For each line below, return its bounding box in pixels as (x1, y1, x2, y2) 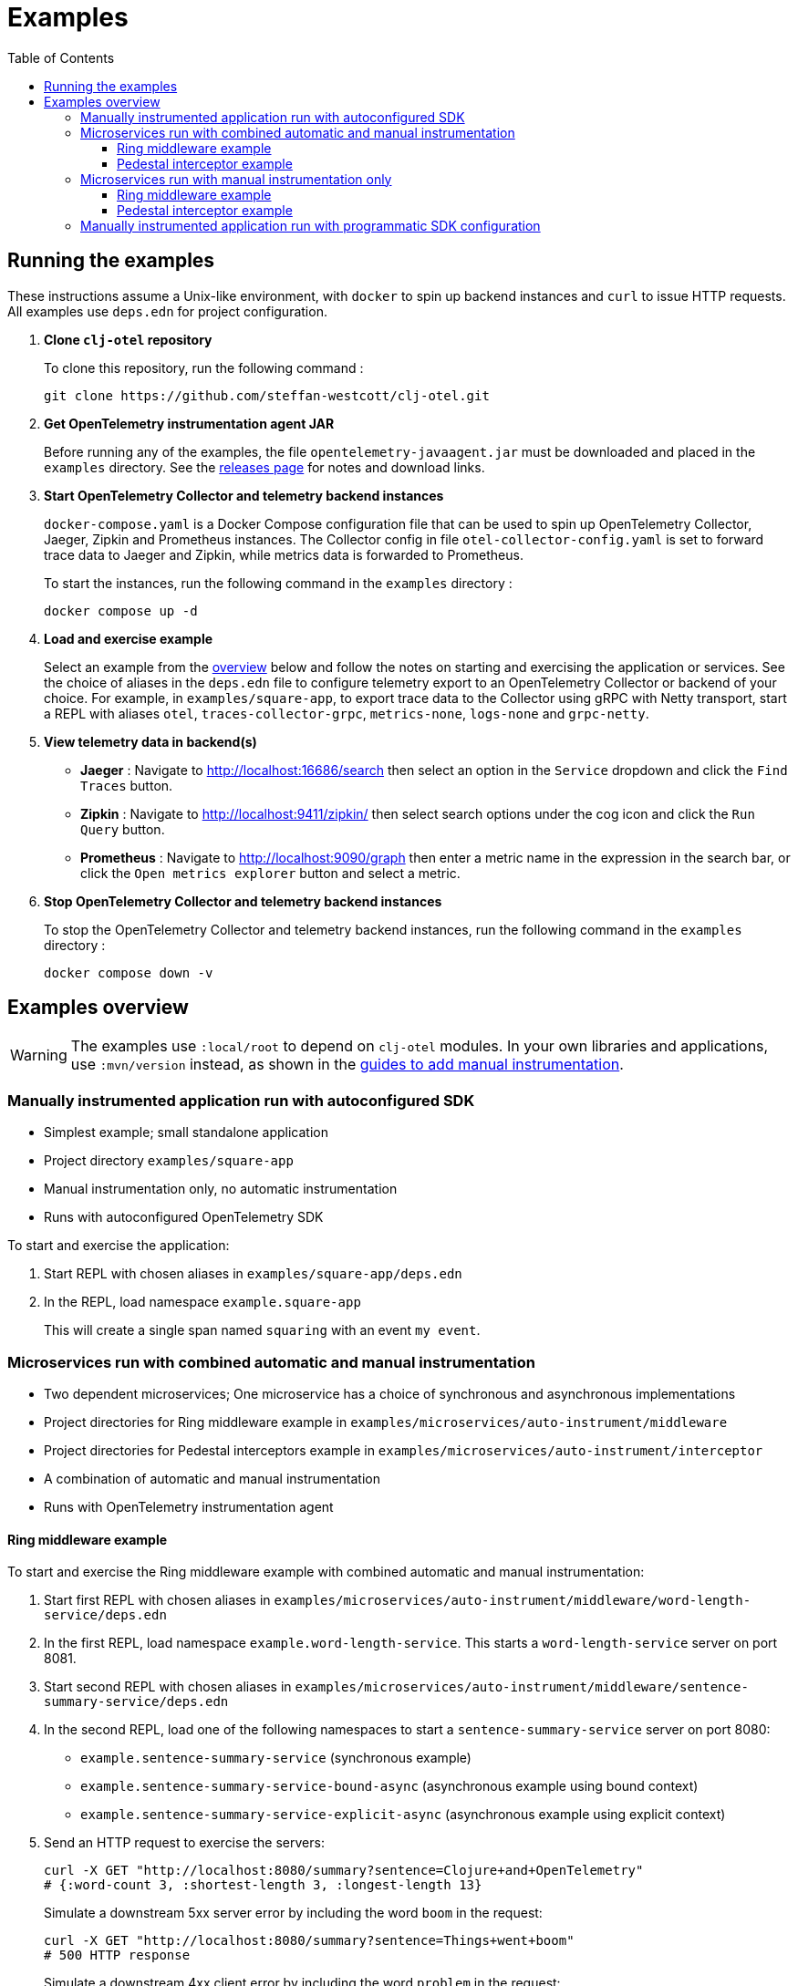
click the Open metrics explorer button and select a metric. (80, 864, 461, 881)
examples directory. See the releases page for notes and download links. (44, 459, 485, 475)
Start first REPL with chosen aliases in (44, 1592, 271, 1608)
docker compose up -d (44, 603, 198, 618)
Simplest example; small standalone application (44, 1124, 328, 1141)
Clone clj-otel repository (44, 331, 212, 347)
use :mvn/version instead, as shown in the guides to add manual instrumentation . (70, 1055, 624, 1074)
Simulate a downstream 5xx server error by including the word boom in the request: (44, 1905, 543, 1921)
